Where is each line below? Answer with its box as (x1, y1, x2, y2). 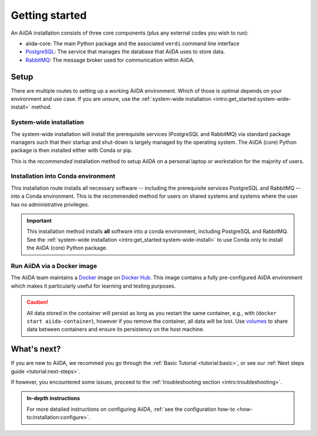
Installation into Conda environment (11, 172, 116, 180)
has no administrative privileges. (11, 201, 89, 208)
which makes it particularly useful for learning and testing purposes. (11, 282, 176, 289)
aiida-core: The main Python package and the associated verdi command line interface (25, 40, 240, 47)
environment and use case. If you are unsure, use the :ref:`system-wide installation (11, 96, 211, 103)
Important (26, 217, 52, 224)
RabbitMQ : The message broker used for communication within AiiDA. (25, 56, 195, 63)
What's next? (11, 344, 61, 354)
